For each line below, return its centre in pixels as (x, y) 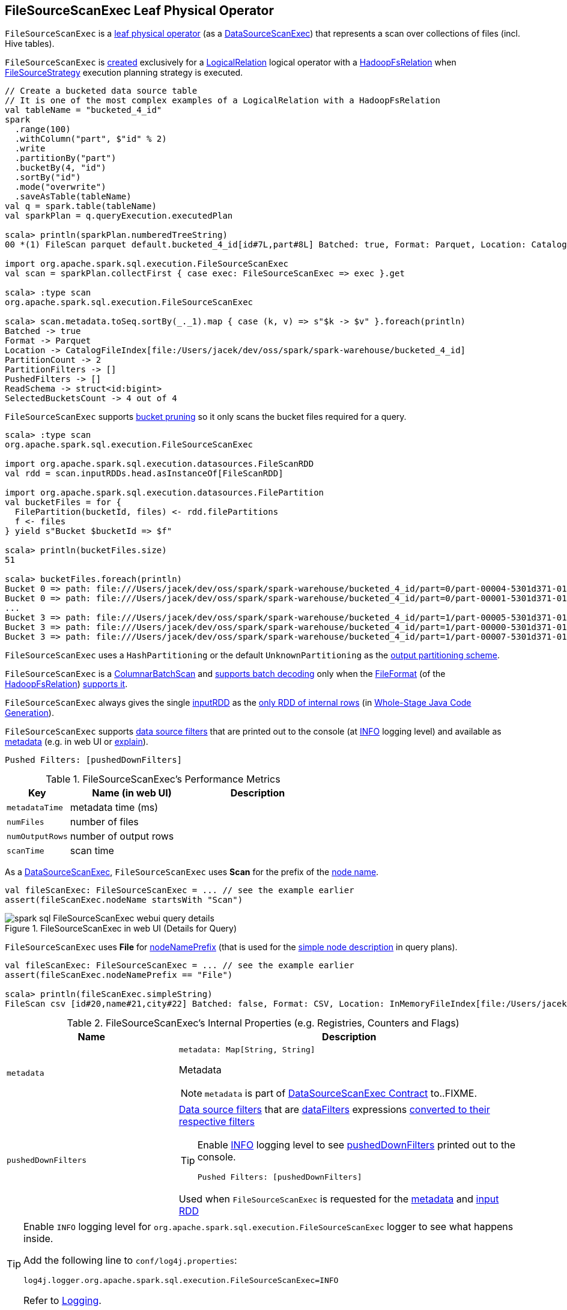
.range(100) (43, 129)
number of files (104, 822)
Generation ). (29, 713)
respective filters (217, 1122)
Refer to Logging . (62, 1301)
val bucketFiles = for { (63, 502)
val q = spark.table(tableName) (81, 206)
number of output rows (122, 836)
